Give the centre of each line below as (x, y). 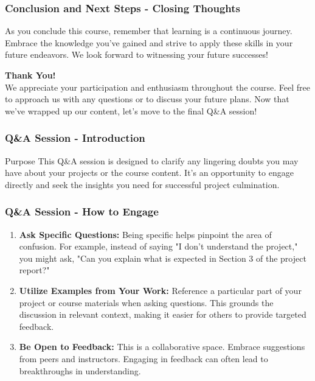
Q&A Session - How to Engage (82, 211)
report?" (34, 270)
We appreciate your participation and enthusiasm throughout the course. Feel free (157, 87)
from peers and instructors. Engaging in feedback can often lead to (144, 358)
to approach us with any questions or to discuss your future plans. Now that (147, 99)
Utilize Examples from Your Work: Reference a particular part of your (160, 290)
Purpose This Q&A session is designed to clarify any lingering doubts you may (152, 160)
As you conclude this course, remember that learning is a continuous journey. (149, 31)
